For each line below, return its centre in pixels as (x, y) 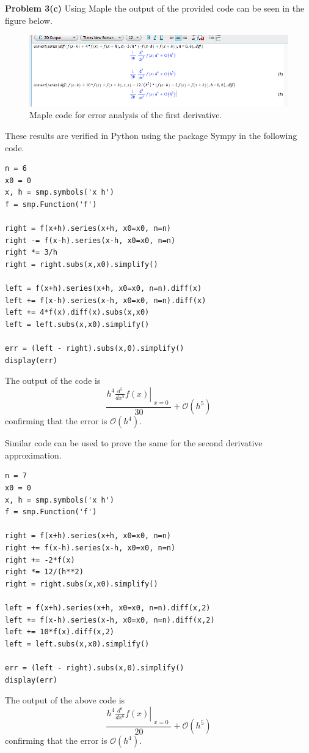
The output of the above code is (65, 700)
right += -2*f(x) (40, 560)
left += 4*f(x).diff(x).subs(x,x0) (77, 313)
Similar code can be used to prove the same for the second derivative (134, 443)
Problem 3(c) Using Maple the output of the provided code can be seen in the (155, 8)
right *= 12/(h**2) (44, 572)
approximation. (33, 455)
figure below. (29, 20)
